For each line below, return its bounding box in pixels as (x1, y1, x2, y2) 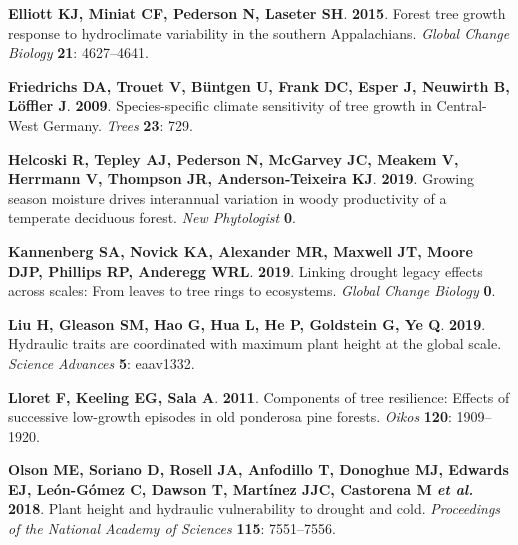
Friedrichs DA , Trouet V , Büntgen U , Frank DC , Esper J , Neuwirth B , (8, 75, 510, 96)
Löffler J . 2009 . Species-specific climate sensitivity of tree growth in (8, 95, 432, 116)
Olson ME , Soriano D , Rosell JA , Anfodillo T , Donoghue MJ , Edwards (8, 459, 509, 480)
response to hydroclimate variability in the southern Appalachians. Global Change (8, 22, 510, 43)
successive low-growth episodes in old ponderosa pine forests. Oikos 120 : (8, 406, 452, 427)
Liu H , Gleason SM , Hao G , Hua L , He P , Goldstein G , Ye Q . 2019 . (8, 313, 486, 334)
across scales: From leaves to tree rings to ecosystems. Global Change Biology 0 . (8, 280, 496, 301)
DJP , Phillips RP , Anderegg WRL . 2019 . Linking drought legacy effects (8, 260, 483, 281)
